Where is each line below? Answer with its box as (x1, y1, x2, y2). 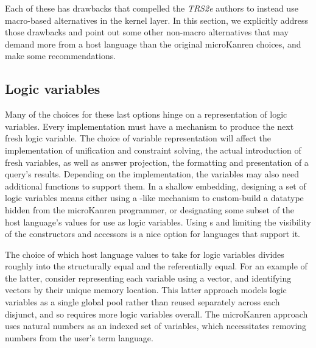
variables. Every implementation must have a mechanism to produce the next (5, 119, 294, 132)
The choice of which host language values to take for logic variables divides (5, 247, 284, 260)
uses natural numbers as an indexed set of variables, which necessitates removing (5, 319, 307, 332)
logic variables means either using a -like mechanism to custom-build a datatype (5, 191, 304, 204)
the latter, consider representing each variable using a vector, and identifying (5, 271, 292, 284)
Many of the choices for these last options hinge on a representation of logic (5, 108, 287, 121)
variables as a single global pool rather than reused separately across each (5, 296, 280, 308)
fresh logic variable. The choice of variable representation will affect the (5, 132, 272, 144)
